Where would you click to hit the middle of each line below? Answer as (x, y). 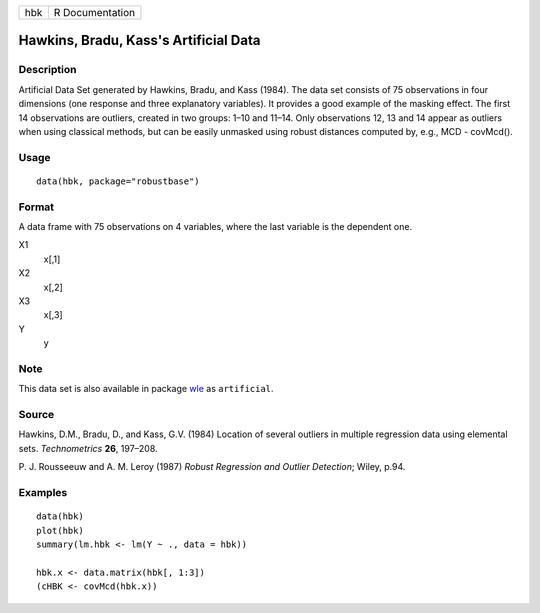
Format (36, 207)
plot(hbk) (60, 530)
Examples (43, 492)
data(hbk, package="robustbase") (118, 181)
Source (36, 415)
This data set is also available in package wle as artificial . (146, 389)
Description (47, 70)
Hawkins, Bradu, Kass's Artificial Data (139, 40)
